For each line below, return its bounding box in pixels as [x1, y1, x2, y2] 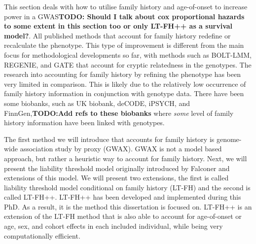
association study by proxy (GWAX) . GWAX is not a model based [20, 143, 222, 154]
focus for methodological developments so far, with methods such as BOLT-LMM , [4, 49, 252, 60]
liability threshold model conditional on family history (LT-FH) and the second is [4, 182, 251, 192]
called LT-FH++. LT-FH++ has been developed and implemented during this [4, 192, 241, 202]
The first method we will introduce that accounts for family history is [4, 134, 215, 144]
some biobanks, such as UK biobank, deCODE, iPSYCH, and [4, 98, 190, 108]
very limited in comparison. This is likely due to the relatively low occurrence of [4, 78, 246, 89]
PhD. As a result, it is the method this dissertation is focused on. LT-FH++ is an [4, 201, 252, 211]
